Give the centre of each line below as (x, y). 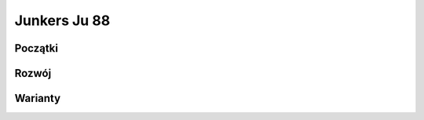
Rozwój (33, 73)
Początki (37, 48)
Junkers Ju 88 (62, 20)
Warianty (38, 98)
